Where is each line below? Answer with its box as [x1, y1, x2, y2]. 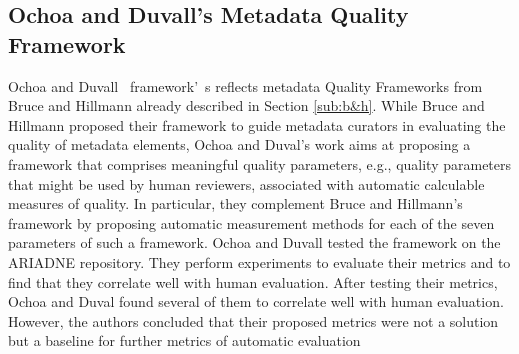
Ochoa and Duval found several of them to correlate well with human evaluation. [8, 291, 504, 312]
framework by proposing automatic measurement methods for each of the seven [8, 212, 495, 233]
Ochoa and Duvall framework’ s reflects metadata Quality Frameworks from [8, 75, 483, 96]
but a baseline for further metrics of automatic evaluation [8, 330, 361, 351]
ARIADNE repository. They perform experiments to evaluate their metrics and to [8, 251, 511, 272]
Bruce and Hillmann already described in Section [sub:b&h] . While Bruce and [8, 95, 485, 116]
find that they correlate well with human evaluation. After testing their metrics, [8, 271, 498, 292]
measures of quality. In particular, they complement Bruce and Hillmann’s [8, 193, 463, 214]
